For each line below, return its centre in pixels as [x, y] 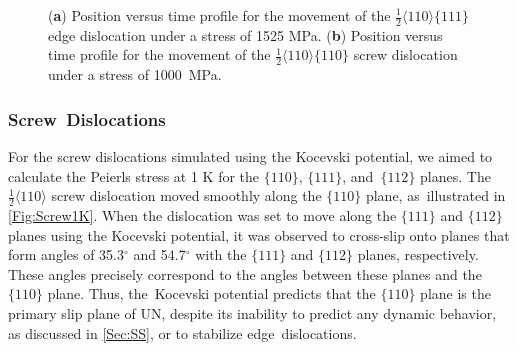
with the [221, 254]
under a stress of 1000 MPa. [135, 74]
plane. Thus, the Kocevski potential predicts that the [211, 293]
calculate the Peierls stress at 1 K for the [134, 175]
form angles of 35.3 [66, 254]
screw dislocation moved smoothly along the [186, 195]
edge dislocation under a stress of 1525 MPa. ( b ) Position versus [245, 34]
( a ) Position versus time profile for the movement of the [219, 15]
